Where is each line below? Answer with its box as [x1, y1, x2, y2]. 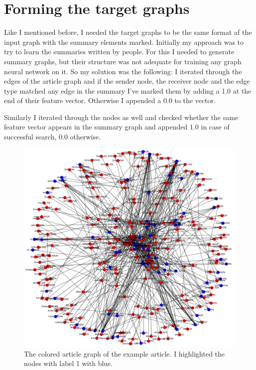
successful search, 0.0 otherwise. [4, 131, 101, 142]
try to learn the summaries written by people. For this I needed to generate [4, 46, 235, 57]
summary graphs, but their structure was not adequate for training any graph [4, 56, 242, 66]
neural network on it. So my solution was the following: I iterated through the [4, 66, 242, 76]
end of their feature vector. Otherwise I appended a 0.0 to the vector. [4, 95, 216, 106]
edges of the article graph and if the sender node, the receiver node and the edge [4, 76, 250, 86]
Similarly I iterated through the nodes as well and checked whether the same [4, 112, 239, 122]
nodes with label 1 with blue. [24, 358, 113, 369]
